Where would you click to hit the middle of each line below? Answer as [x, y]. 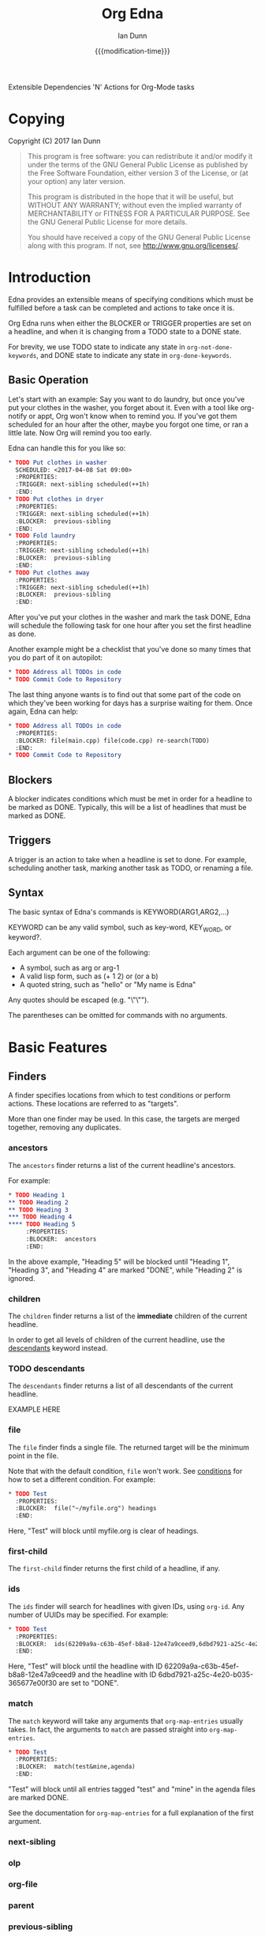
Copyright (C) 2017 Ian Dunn [54, 141]
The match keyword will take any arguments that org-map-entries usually [126, 1720]
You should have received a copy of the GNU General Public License [139, 237]
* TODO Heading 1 [37, 1195]
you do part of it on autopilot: [56, 658]
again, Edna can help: [43, 711]
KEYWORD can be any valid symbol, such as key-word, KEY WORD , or [120, 928]
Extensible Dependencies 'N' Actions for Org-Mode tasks [101, 87]
